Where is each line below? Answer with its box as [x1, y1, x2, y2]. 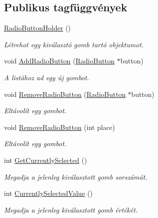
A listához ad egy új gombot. [4, 72, 89, 82]
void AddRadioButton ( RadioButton [4, 56, 115, 66]
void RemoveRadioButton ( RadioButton [4, 89, 126, 99]
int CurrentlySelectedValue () [4, 188, 93, 198]
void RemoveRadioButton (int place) [4, 122, 115, 132]
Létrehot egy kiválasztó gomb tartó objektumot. [4, 39, 144, 49]
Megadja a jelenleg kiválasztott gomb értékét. [4, 204, 138, 215]
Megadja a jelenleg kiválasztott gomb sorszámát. [4, 171, 148, 182]
